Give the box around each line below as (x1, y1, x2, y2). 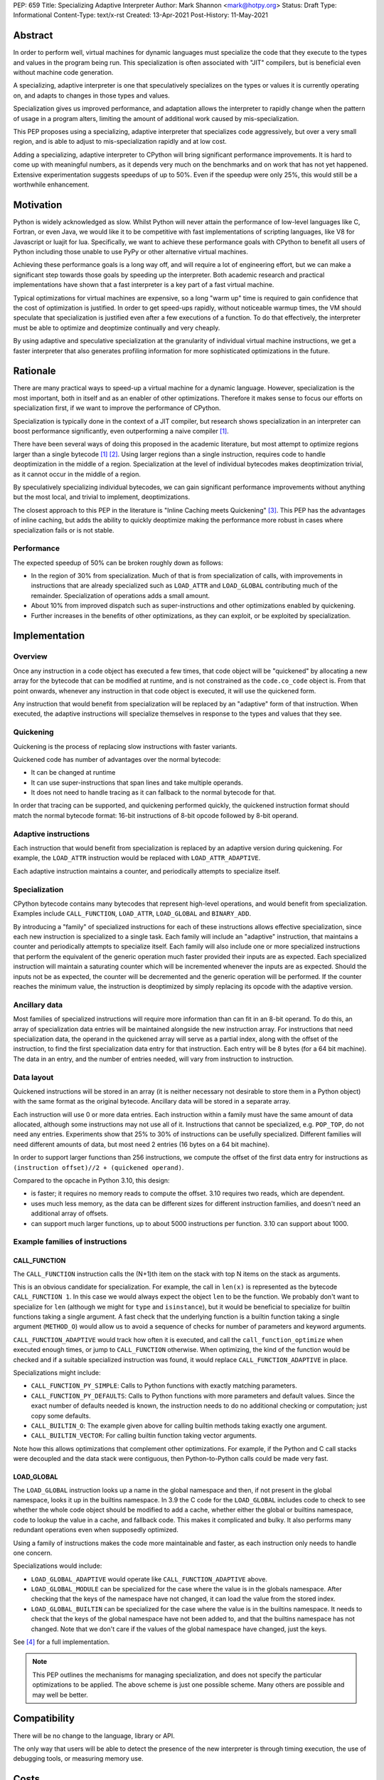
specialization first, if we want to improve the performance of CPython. (13, 404, 221, 412)
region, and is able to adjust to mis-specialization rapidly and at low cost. (13, 137, 227, 146)
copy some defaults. (31, 1411, 91, 1420)
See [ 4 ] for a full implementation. (13, 1638, 110, 1646)
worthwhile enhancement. (13, 180, 90, 189)
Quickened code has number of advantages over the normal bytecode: (13, 755, 221, 763)
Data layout (13, 1072, 54, 1082)
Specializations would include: (13, 1561, 102, 1570)
